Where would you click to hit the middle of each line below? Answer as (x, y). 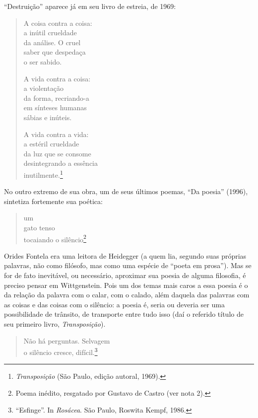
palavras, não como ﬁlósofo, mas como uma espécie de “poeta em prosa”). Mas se (128, 265)
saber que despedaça (55, 52)
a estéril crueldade (51, 144)
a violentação (43, 88)
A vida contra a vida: (56, 134)
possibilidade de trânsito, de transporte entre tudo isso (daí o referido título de (124, 314)
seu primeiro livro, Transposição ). (55, 323)
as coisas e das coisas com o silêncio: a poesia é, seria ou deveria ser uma (114, 304)
